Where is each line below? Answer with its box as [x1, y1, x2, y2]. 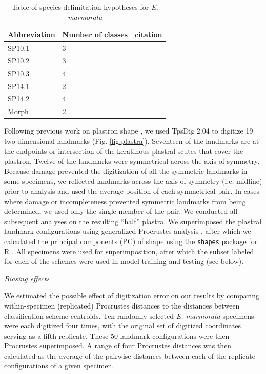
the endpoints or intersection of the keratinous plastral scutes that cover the [4, 145, 243, 156]
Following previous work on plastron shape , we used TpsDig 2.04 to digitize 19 [4, 125, 253, 136]
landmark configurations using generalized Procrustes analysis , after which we [4, 226, 251, 236]
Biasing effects [4, 273, 50, 283]
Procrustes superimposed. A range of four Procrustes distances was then [4, 340, 232, 351]
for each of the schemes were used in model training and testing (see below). [4, 256, 244, 267]
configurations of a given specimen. [4, 360, 114, 371]
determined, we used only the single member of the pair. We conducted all [4, 206, 238, 216]
